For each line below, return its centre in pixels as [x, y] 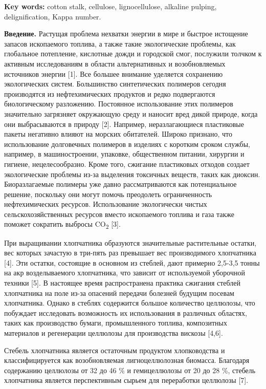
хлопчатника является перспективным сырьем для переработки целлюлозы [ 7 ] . [126, 380]
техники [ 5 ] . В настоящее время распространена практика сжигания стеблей [123, 282]
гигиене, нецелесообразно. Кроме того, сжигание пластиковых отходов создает [127, 164]
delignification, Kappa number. [53, 16]
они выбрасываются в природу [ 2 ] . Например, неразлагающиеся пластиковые [124, 124]
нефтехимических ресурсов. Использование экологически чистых [106, 204]
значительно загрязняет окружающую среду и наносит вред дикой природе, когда [131, 113]
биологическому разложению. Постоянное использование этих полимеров [119, 104]
